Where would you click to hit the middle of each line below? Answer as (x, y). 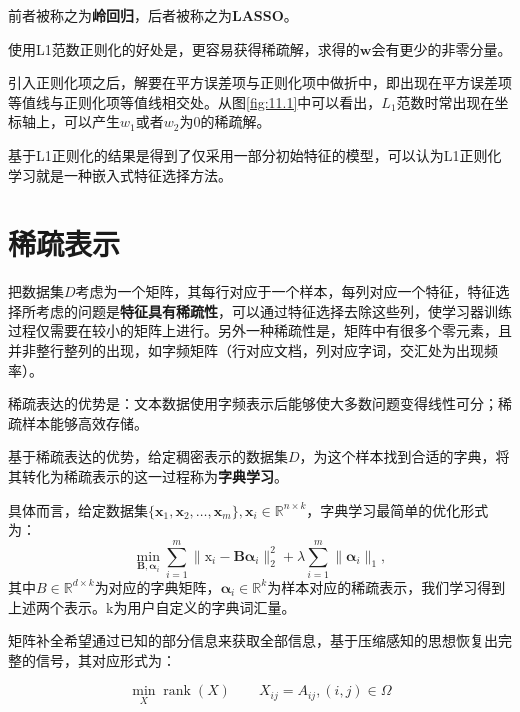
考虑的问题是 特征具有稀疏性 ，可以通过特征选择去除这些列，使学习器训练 (273, 310)
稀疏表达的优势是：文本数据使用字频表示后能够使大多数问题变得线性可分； (253, 403)
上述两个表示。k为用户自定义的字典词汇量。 (152, 606)
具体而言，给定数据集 (78, 509)
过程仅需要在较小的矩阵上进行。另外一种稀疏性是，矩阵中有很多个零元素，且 (260, 330)
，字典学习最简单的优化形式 (397, 509)
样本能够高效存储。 (84, 422)
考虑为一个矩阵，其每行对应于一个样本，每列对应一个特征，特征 (285, 291)
